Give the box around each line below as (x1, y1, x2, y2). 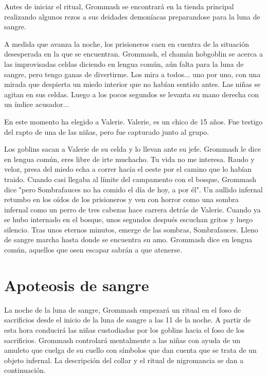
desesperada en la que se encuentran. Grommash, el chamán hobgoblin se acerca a (4, 48, 263, 59)
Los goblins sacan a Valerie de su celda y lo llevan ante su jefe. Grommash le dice (4, 143, 261, 154)
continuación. (4, 365, 46, 375)
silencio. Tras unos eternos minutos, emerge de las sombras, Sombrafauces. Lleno (4, 224, 258, 235)
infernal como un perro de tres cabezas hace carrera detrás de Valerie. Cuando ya (4, 204, 261, 214)
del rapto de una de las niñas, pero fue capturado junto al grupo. (4, 126, 209, 137)
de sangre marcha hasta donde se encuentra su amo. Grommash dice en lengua (4, 234, 253, 245)
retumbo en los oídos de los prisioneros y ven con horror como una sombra (4, 194, 239, 205)
